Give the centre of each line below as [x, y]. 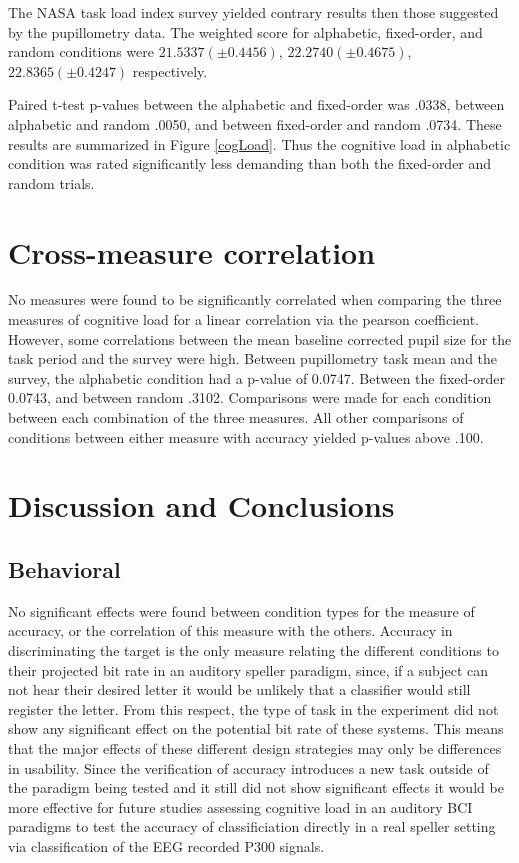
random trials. [51, 182]
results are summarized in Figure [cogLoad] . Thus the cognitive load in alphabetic [259, 143]
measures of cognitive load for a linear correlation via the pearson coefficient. [244, 319]
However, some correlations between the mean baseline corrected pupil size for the [260, 338]
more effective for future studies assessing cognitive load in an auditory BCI [240, 806]
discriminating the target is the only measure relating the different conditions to [253, 649]
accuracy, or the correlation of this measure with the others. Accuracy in [230, 630]
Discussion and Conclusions [201, 505]
